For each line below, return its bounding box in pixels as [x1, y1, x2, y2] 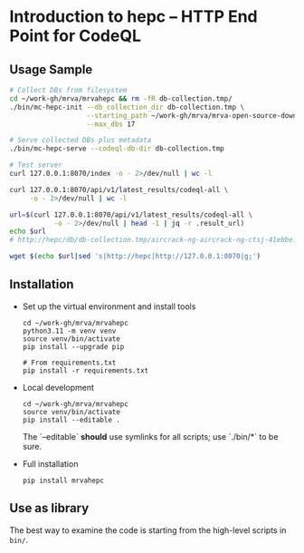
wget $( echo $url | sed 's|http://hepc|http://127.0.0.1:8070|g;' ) [9, 252, 261, 261]
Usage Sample [9, 62, 93, 77]
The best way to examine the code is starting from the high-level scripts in [9, 524, 287, 536]
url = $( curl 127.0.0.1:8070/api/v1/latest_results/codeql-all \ [9, 210, 253, 219]
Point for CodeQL [9, 25, 142, 46]
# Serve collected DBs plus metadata [9, 136, 152, 145]
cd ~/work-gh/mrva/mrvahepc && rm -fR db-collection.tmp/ [9, 93, 233, 103]
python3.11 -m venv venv [22, 326, 117, 335]
